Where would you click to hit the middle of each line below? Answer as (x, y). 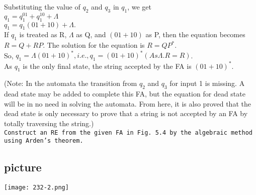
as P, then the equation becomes (195, 34)
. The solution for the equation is (94, 45)
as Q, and (91, 34)
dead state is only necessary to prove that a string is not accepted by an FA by (126, 113)
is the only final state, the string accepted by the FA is (107, 66)
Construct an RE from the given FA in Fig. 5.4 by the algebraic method (128, 132)
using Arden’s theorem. (44, 141)
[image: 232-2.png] (36, 188)
